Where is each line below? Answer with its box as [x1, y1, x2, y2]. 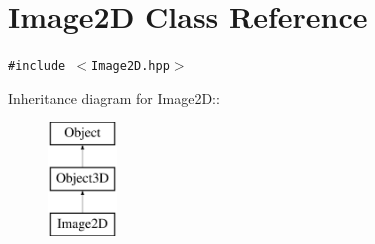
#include [8, 59, 66, 74]
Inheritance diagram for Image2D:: [8, 87, 220, 108]
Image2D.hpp [91, 59, 170, 74]
